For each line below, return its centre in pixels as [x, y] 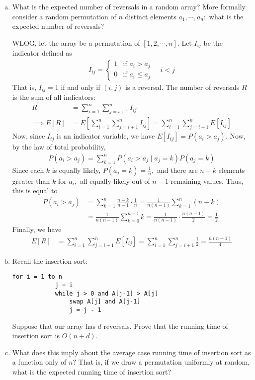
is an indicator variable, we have [106, 136]
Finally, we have [37, 229]
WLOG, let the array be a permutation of [76, 42]
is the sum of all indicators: [54, 97]
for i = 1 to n [37, 277]
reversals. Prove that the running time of [166, 326]
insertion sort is [36, 336]
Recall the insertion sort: [50, 261]
